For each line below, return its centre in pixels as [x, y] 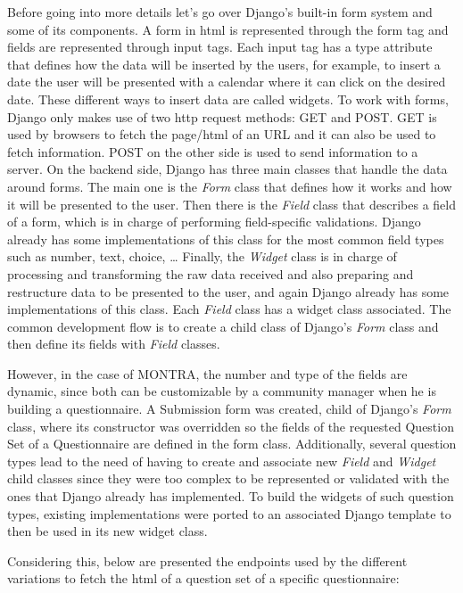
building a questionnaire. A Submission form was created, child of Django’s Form [229, 409]
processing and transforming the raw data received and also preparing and [211, 273]
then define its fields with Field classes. [114, 344]
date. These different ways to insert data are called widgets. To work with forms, [228, 99]
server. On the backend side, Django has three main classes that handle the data [227, 169]
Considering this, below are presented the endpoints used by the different [207, 560]
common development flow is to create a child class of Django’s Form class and [223, 326]
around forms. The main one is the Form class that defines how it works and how [230, 186]
